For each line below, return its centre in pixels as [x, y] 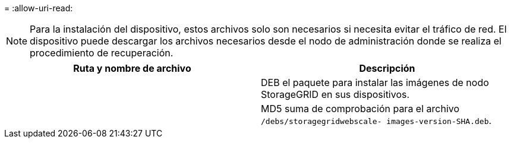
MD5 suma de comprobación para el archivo [360, 109]
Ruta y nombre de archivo [132, 68]
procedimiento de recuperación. [102, 53]
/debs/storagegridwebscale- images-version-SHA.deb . [376, 120]
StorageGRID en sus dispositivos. [335, 94]
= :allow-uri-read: [39, 8]
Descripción [387, 68]
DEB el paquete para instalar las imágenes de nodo [375, 82]
